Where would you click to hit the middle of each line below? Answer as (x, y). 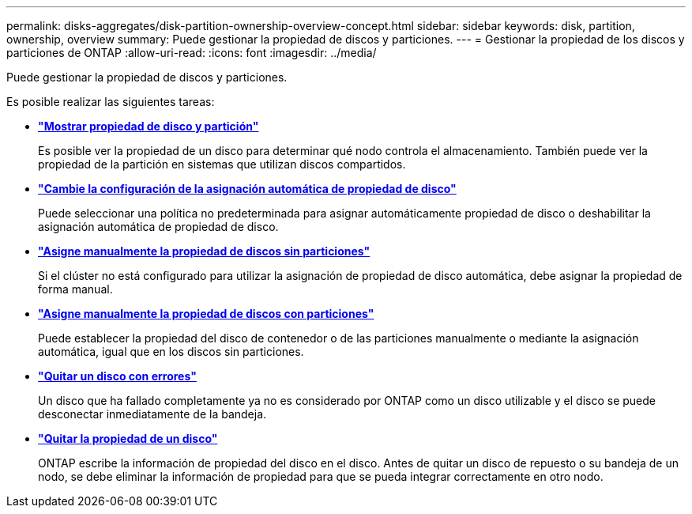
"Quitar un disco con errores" (117, 376)
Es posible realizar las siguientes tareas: (111, 102)
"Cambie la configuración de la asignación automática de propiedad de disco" (247, 189)
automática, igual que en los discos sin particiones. (171, 351)
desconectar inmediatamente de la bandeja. (152, 414)
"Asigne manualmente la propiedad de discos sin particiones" (204, 251)
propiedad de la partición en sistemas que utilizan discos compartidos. (222, 164)
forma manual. (75, 289)
